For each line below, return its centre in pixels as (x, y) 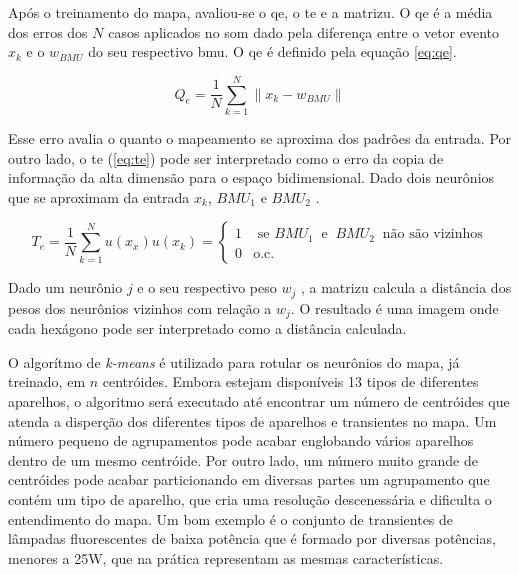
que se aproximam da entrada (99, 196)
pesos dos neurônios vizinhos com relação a (140, 307)
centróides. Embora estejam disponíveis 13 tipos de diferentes (290, 381)
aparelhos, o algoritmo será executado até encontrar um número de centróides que (259, 400)
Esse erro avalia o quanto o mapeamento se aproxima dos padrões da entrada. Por (260, 137)
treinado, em (47, 381)
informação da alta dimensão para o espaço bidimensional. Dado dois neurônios (251, 177)
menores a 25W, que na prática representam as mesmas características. (226, 557)
